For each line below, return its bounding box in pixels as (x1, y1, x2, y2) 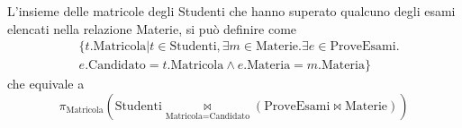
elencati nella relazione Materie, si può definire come (7, 19, 297, 38)
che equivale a (7, 74, 85, 93)
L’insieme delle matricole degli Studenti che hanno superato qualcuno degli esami (7, 2, 456, 20)
